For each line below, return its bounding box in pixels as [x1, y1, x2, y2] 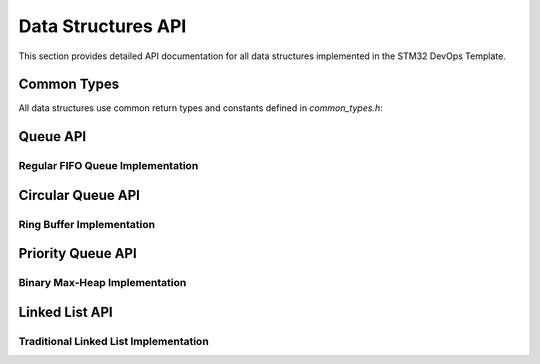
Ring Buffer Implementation [18, 217, 155, 231]
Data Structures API [18, 15, 187, 37]
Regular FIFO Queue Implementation [18, 159, 199, 173]
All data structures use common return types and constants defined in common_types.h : [18, 102, 384, 114]
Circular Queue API [18, 186, 140, 204]
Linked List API [18, 304, 114, 320]
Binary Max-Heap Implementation [18, 276, 187, 290]
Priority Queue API [18, 245, 137, 262]
